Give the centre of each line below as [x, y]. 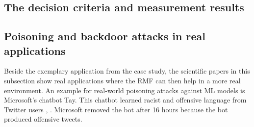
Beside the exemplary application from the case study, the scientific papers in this [127, 71]
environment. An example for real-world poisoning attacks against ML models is [125, 90]
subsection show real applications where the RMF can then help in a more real [122, 80]
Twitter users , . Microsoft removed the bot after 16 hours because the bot [116, 109]
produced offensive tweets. [43, 119]
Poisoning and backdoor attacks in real [105, 36]
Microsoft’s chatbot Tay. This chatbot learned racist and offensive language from [125, 100]
